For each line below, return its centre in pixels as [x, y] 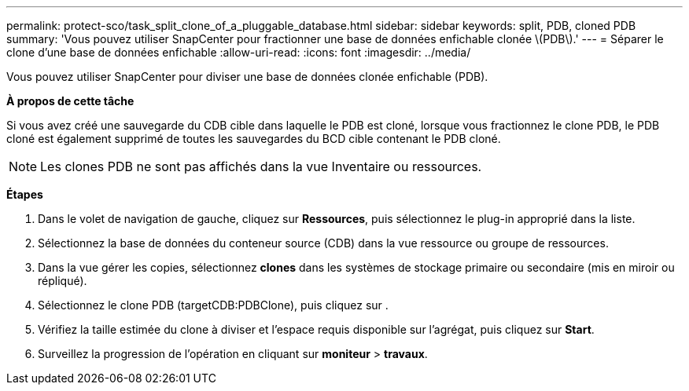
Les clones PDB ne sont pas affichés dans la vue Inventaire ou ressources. [261, 166]
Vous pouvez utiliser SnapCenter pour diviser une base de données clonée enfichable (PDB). [247, 77]
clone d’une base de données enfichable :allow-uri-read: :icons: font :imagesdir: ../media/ [239, 52]
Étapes [25, 194]
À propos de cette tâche [70, 101]
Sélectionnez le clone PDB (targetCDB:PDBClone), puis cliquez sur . [213, 305]
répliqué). [63, 281]
